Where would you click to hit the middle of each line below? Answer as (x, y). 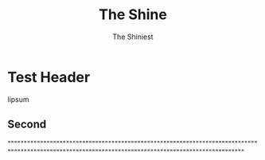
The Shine (133, 15)
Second (27, 125)
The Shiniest (133, 37)
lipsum (18, 99)
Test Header (49, 77)
